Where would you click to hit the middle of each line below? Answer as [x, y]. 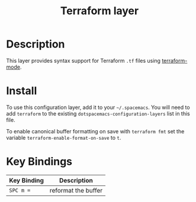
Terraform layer [99, 11]
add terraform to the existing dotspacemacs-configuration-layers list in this [98, 113]
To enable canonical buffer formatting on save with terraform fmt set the [95, 131]
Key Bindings [39, 162]
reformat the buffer [76, 190]
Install [22, 91]
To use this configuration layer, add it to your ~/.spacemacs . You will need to [98, 107]
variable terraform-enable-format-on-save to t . [64, 137]
